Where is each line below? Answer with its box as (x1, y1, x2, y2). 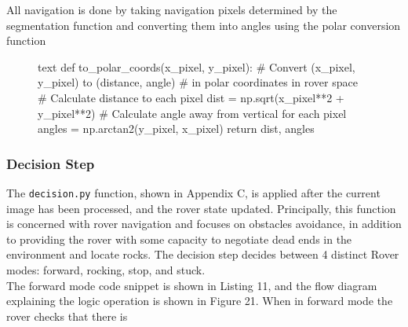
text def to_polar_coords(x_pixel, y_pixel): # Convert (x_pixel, (38, 58, 355, 75)
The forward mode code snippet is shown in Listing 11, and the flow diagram (6, 277, 377, 293)
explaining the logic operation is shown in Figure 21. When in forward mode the (6, 292, 393, 309)
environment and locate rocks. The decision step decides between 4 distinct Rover (6, 246, 399, 263)
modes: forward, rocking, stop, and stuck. (6, 262, 206, 277)
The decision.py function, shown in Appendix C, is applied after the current (6, 184, 381, 200)
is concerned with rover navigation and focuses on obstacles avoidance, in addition (6, 215, 402, 232)
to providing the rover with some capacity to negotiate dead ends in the (6, 230, 352, 247)
